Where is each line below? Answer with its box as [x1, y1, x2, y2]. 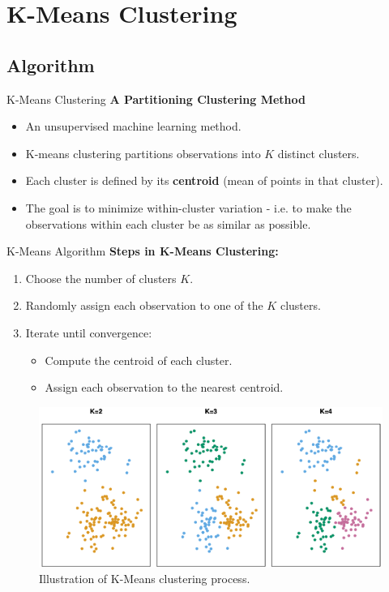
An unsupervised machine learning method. [25, 118, 242, 135]
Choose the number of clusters [25, 269, 177, 286]
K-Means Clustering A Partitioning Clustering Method [6, 90, 306, 107]
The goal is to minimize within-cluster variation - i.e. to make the [25, 199, 352, 216]
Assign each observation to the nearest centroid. [45, 379, 284, 396]
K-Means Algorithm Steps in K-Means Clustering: [6, 242, 279, 260]
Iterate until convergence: [25, 324, 152, 341]
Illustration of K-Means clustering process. [39, 570, 250, 587]
